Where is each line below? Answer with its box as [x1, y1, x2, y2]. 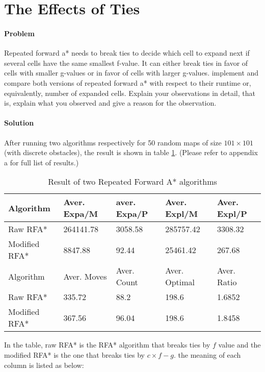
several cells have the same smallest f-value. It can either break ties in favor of [4, 57, 248, 68]
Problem [4, 28, 35, 38]
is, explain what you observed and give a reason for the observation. [4, 97, 217, 108]
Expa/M [63, 208, 98, 220]
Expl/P [217, 208, 247, 220]
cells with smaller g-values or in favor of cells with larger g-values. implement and [4, 67, 259, 78]
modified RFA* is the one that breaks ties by [4, 349, 145, 360]
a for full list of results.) [4, 157, 79, 167]
